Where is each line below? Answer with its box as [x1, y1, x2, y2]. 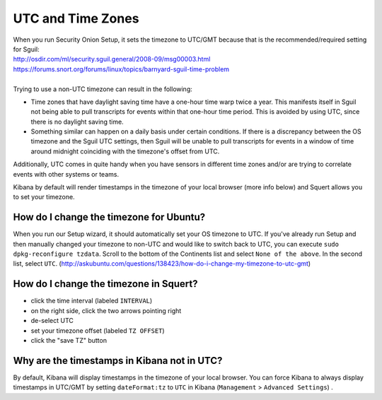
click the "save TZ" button [30, 336, 108, 344]
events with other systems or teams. [13, 170, 120, 178]
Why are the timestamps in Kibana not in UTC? [13, 354, 223, 367]
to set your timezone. [13, 193, 75, 201]
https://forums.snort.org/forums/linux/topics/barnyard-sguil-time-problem [13, 64, 230, 73]
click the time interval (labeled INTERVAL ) [30, 297, 153, 305]
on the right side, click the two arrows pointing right [30, 306, 182, 314]
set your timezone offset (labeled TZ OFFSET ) [30, 326, 166, 335]
